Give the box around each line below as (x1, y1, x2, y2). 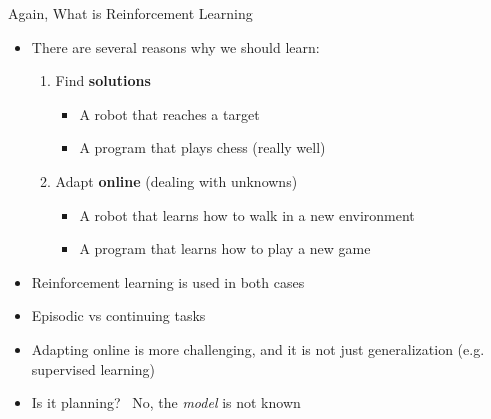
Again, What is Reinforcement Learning (8, 3, 253, 23)
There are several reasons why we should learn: (31, 36, 320, 57)
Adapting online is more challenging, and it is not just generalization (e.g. (31, 338, 485, 359)
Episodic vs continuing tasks (31, 305, 206, 326)
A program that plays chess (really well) (79, 137, 326, 158)
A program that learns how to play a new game (79, 238, 371, 259)
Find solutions (55, 70, 151, 91)
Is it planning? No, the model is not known (31, 392, 301, 413)
